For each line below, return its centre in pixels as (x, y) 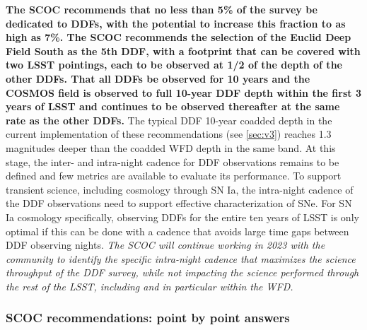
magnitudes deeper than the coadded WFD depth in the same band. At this (171, 147)
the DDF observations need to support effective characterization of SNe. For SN (179, 203)
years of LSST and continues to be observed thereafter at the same (173, 106)
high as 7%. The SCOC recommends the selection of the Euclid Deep (179, 37)
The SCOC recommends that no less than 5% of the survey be (162, 9)
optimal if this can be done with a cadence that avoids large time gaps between (177, 231)
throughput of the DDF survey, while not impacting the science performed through (182, 272)
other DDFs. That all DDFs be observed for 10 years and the (158, 78)
